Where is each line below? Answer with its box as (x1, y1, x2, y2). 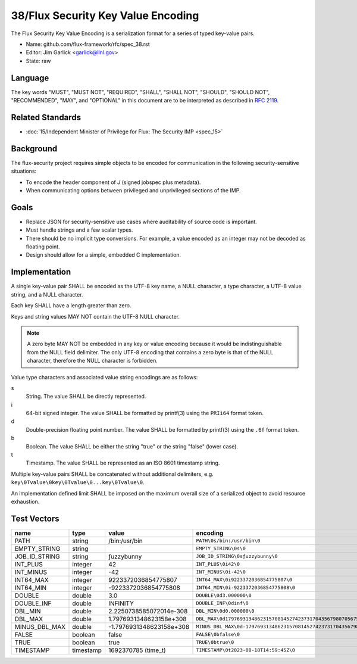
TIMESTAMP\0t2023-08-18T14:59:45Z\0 (196, 647, 296, 653)
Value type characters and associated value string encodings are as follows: (11, 373, 198, 381)
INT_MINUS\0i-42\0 (196, 569, 246, 575)
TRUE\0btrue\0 (196, 639, 234, 646)
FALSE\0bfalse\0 (196, 631, 240, 638)
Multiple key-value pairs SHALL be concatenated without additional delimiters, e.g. (11, 470, 214, 478)
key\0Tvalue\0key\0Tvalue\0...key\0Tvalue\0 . (11, 479, 145, 486)
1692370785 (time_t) (108, 646, 166, 654)
